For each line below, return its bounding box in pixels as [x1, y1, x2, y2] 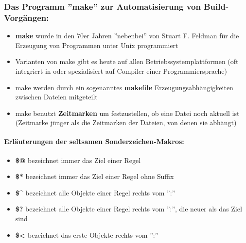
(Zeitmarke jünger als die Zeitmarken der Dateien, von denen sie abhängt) [15, 117, 237, 128]
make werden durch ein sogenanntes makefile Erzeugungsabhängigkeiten [15, 82, 233, 92]
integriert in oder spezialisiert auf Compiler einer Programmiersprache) [15, 65, 228, 76]
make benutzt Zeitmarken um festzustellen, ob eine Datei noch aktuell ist [15, 108, 240, 118]
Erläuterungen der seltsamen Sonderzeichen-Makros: [4, 136, 184, 146]
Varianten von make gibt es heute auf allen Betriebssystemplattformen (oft [15, 56, 239, 66]
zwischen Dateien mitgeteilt [15, 92, 98, 102]
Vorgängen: [4, 11, 49, 23]
